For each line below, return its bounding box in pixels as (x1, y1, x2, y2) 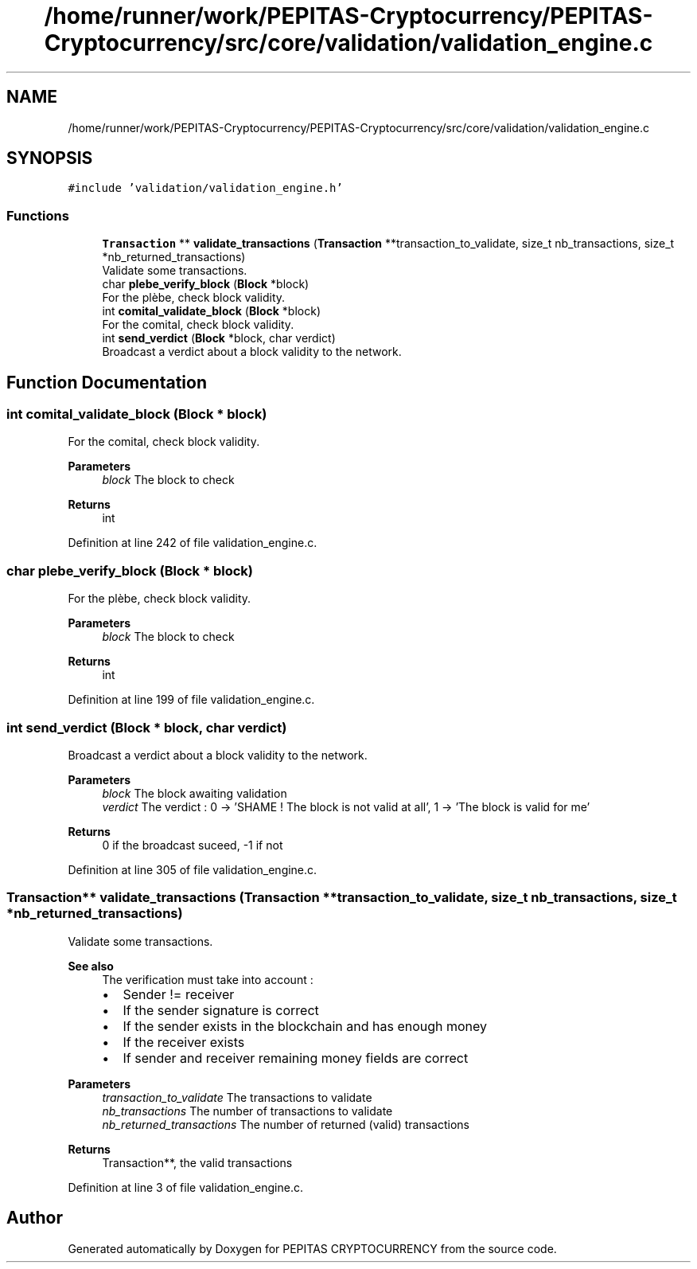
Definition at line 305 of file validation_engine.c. (68, 862, 317, 877)
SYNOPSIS (6, 148, 93, 169)
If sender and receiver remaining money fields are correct (123, 1049, 469, 1066)
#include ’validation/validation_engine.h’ (68, 182, 343, 195)
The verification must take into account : (102, 972, 313, 986)
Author (6, 1208, 63, 1228)
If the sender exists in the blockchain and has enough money (123, 1017, 488, 1034)
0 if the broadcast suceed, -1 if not (102, 838, 283, 852)
